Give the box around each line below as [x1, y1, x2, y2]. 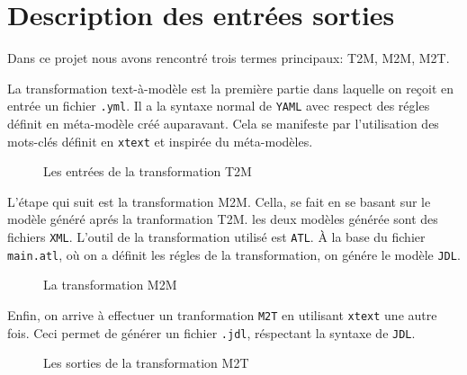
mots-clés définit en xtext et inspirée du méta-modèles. [7, 131, 313, 150]
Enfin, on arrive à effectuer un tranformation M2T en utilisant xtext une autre [7, 305, 437, 324]
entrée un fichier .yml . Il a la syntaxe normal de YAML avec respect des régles [7, 96, 430, 115]
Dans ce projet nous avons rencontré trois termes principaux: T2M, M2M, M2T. [7, 49, 450, 67]
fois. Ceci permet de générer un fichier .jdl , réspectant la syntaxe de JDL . [7, 323, 416, 342]
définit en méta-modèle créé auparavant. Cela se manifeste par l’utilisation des [7, 113, 439, 132]
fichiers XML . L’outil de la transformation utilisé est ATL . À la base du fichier [7, 228, 426, 246]
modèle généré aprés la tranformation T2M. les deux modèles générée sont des [7, 210, 438, 228]
